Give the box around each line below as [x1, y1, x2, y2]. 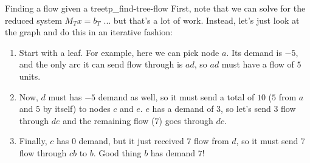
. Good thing [93, 146, 142, 159]
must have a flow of [221, 58, 294, 71]
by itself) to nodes [43, 102, 111, 115]
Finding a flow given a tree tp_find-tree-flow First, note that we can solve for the [5, 2, 306, 14]
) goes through [159, 114, 213, 127]
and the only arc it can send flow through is [19, 58, 183, 71]
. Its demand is [226, 46, 282, 58]
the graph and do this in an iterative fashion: [5, 26, 173, 38]
